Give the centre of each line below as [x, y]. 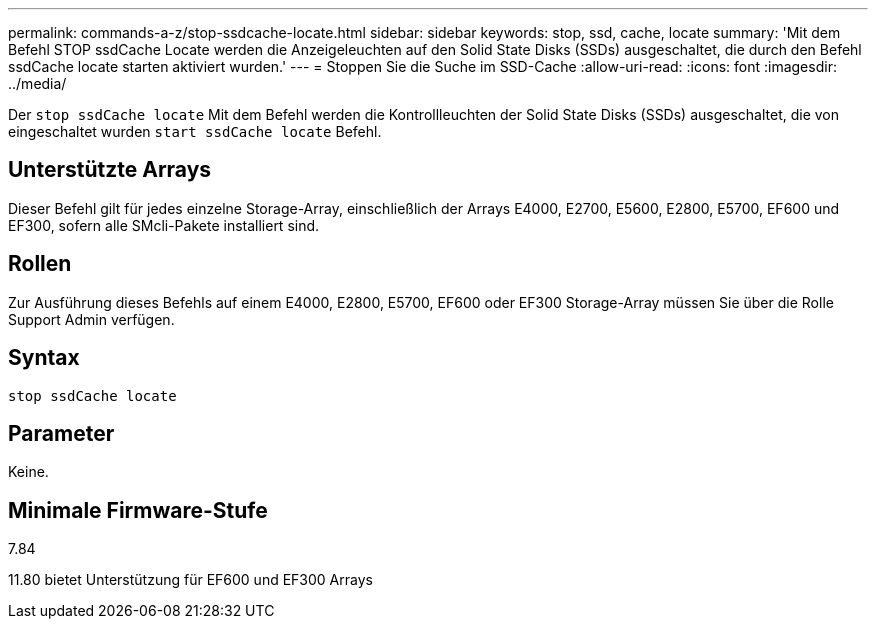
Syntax [44, 358]
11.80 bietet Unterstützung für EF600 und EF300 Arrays [190, 580]
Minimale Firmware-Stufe [138, 510]
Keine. [28, 472]
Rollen [40, 264]
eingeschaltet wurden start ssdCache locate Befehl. [195, 131]
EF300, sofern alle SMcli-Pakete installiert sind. [164, 225]
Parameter [61, 433]
